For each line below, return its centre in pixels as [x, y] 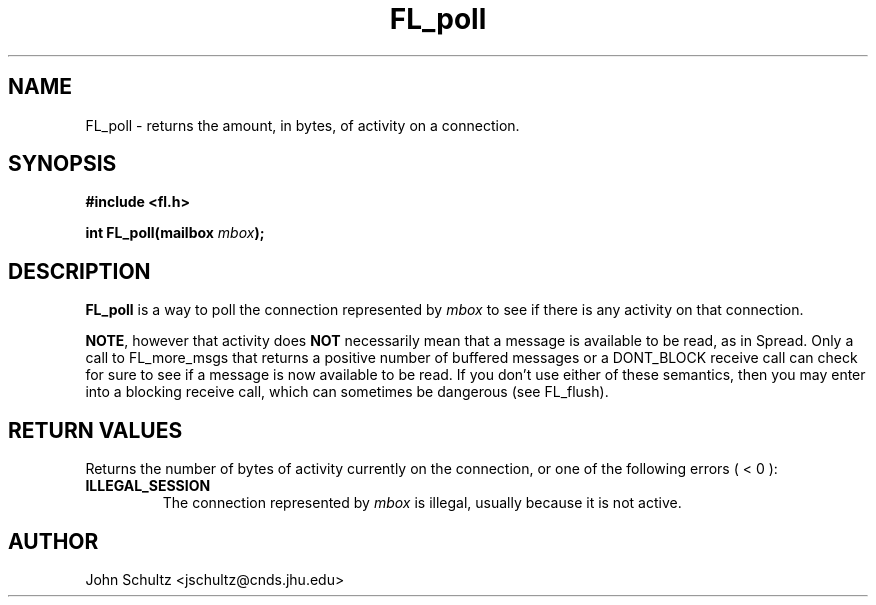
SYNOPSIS [62, 164]
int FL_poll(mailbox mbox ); [175, 233]
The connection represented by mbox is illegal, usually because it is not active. [422, 503]
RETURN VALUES [95, 430]
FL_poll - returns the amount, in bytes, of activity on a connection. [302, 125]
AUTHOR [53, 541]
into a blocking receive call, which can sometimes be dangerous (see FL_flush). [347, 392]
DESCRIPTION [79, 271]
